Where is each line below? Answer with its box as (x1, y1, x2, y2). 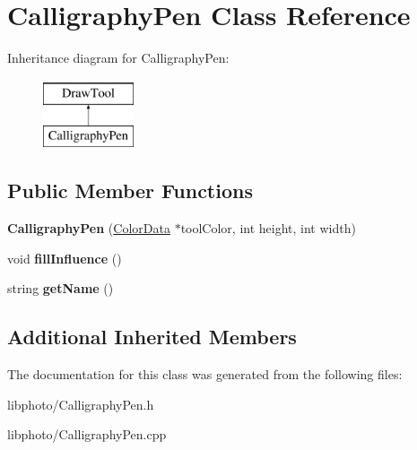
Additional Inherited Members (7, 323, 297, 350)
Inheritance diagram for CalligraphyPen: (7, 48, 230, 67)
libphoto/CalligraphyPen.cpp (7, 425, 167, 444)
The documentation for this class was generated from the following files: (7, 365, 403, 384)
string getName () (7, 279, 114, 298)
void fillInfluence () (7, 248, 122, 267)
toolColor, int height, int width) (180, 219, 356, 238)
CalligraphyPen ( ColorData (7, 219, 170, 238)
